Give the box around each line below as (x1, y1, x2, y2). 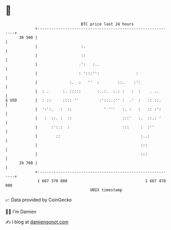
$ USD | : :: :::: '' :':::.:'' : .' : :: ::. (5, 97, 161, 103)
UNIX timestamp (90, 187, 123, 193)
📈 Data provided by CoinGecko (5, 197, 72, 203)
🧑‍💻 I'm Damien (5, 208, 37, 215)
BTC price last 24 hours (81, 22, 134, 27)
